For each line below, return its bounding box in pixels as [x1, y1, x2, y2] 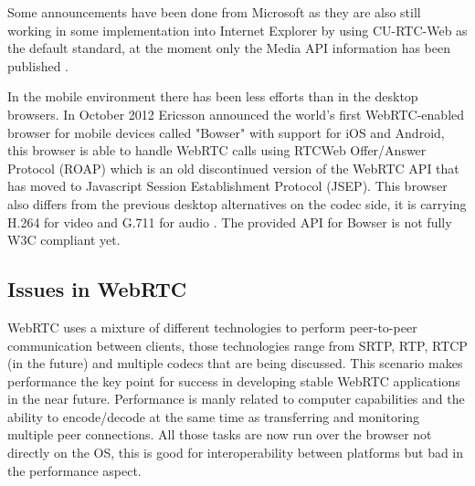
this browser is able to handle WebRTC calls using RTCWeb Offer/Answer [7, 141, 427, 160]
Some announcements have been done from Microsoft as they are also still [7, 3, 421, 21]
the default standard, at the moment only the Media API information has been [7, 38, 451, 58]
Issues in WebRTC [7, 275, 187, 303]
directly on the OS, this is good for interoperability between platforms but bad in [7, 443, 464, 462]
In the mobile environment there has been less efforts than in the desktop [7, 87, 418, 106]
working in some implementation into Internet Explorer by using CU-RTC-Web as [7, 20, 468, 39]
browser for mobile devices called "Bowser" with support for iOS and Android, [7, 122, 445, 142]
